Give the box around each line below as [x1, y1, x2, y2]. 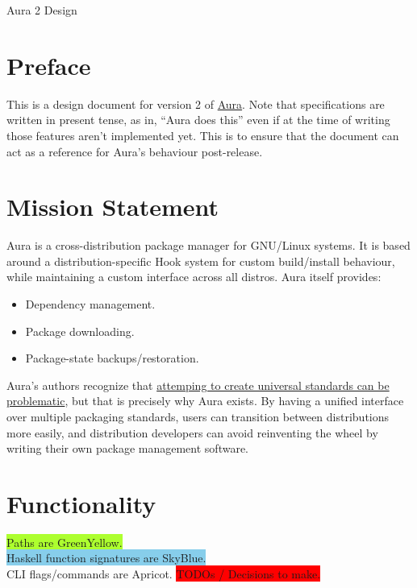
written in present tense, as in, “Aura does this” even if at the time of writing [6, 111, 390, 128]
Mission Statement [6, 190, 219, 223]
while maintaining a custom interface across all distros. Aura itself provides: [6, 268, 382, 285]
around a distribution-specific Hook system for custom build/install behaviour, [6, 252, 395, 269]
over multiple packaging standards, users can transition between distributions [6, 408, 390, 424]
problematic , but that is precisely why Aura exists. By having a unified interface [6, 392, 404, 409]
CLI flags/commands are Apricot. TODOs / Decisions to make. [6, 565, 321, 582]
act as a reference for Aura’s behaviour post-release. [6, 143, 263, 159]
